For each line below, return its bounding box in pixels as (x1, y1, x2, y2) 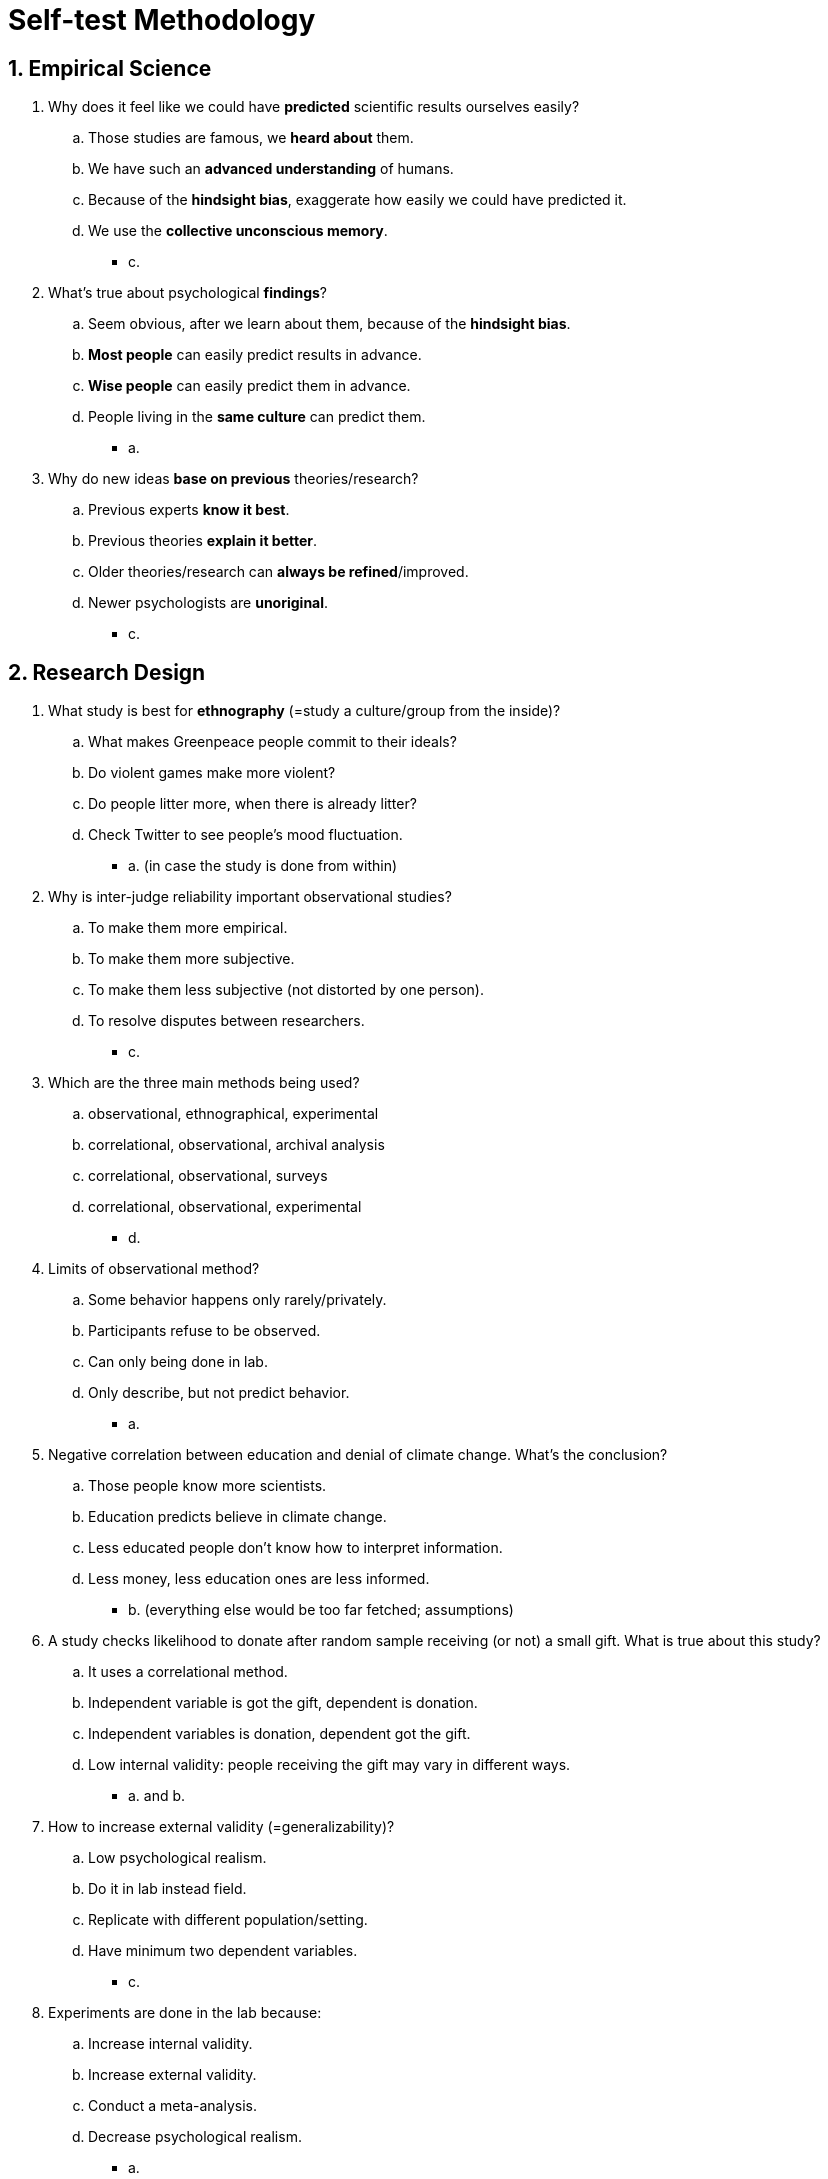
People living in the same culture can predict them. (88, 408, 426, 426)
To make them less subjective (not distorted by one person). (88, 981, 484, 999)
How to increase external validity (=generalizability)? (48, 1818, 395, 1836)
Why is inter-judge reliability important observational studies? (48, 888, 452, 906)
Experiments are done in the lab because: (48, 2004, 322, 2022)
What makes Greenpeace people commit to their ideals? (88, 733, 457, 751)
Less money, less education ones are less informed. (88, 1570, 430, 1588)
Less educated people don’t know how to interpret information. (88, 1539, 503, 1557)
